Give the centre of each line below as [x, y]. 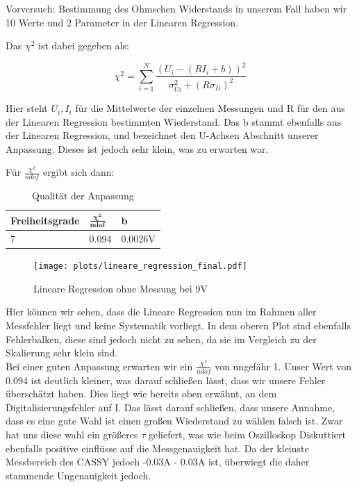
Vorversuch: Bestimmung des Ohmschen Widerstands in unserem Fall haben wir [176, 8]
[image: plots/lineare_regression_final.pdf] [140, 266]
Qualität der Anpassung [83, 196]
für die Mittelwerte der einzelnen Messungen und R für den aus [210, 108]
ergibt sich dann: [79, 172]
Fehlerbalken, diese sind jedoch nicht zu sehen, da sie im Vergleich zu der [161, 339]
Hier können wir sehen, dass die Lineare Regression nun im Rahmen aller [161, 312]
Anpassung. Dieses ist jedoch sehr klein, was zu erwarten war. [137, 148]
